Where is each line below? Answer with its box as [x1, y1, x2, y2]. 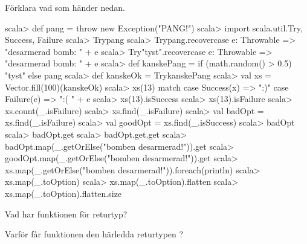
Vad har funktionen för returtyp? [5, 207, 128, 220]
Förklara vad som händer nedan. [5, 1, 125, 13]
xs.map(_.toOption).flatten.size [5, 187, 122, 199]
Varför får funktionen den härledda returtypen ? [5, 228, 184, 240]
